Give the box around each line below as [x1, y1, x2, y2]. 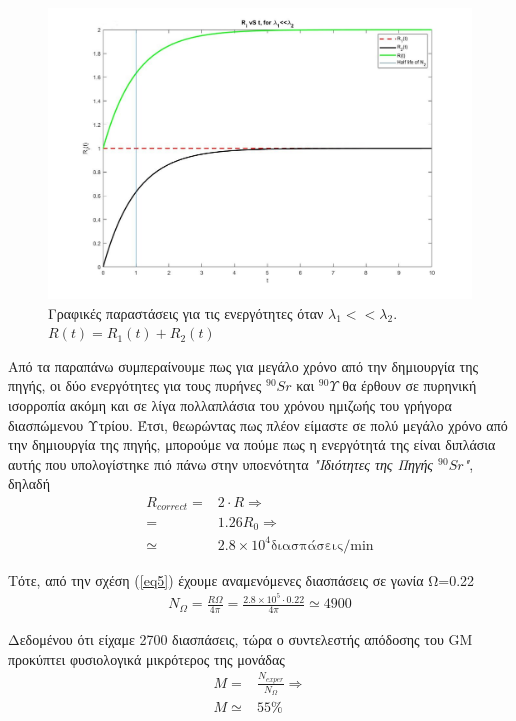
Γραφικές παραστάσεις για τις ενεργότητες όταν [48, 302, 324, 323]
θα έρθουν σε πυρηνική [342, 375, 477, 396]
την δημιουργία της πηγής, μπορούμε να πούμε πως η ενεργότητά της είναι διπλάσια [8, 434, 496, 455]
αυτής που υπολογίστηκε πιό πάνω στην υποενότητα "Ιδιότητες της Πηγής [8, 453, 434, 474]
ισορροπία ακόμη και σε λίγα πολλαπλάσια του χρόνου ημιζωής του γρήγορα [8, 395, 452, 416]
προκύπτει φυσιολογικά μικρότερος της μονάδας [8, 648, 285, 669]
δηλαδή [8, 473, 50, 494]
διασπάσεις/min [271, 538, 374, 553]
